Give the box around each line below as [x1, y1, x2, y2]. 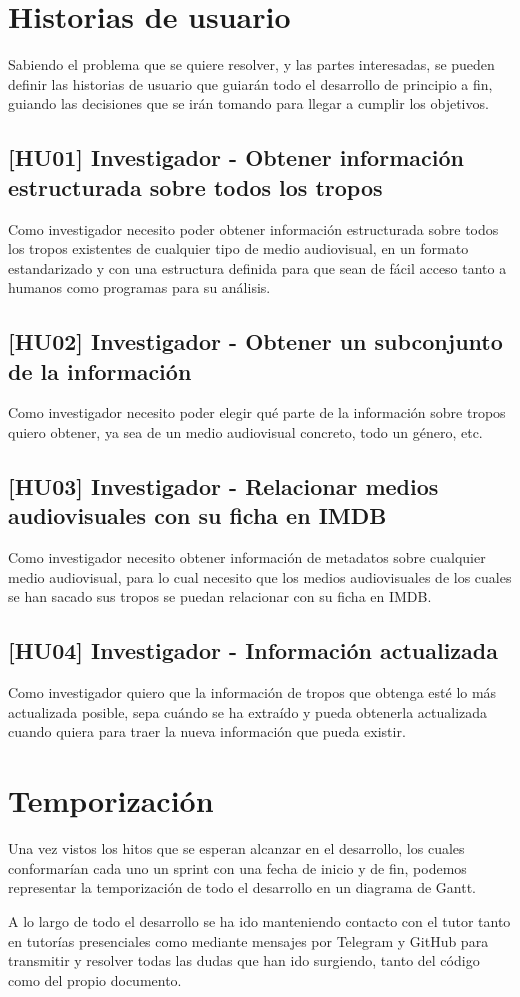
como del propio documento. [8, 969, 182, 990]
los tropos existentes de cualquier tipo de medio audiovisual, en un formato [8, 238, 469, 259]
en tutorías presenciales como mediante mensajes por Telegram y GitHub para [8, 930, 489, 951]
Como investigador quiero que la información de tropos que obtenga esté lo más [8, 682, 497, 703]
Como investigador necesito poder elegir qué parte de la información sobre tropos [8, 402, 506, 423]
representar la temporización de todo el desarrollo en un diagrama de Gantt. [8, 877, 476, 898]
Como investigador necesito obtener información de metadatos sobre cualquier [8, 547, 486, 568]
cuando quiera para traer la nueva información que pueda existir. [8, 721, 406, 742]
